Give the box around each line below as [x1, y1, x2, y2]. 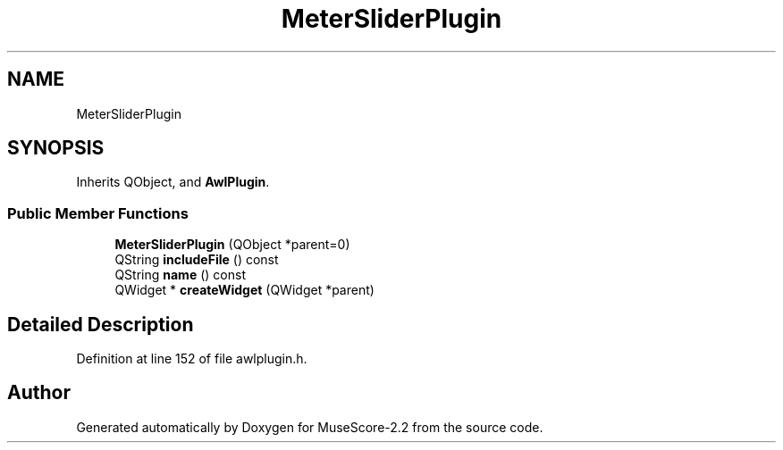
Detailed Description [7, 312, 194, 336]
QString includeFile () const [114, 252, 279, 268]
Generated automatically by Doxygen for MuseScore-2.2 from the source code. [76, 419, 543, 435]
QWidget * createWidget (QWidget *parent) [114, 282, 375, 298]
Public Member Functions [7, 204, 189, 222]
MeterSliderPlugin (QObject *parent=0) [114, 237, 350, 253]
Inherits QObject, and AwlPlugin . [76, 174, 270, 190]
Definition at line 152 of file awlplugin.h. [76, 351, 307, 367]
